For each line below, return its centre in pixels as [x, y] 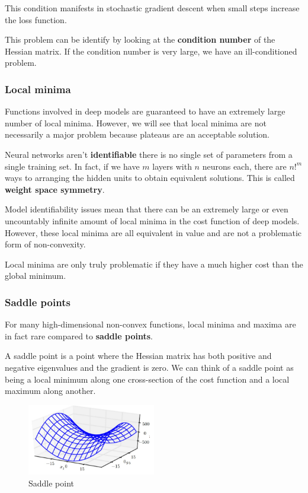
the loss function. [36, 19]
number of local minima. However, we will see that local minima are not [136, 123]
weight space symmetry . [55, 189]
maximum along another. [50, 391]
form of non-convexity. [45, 244]
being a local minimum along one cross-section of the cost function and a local [147, 379]
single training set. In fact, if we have [72, 166]
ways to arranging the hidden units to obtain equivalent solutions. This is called [150, 178]
